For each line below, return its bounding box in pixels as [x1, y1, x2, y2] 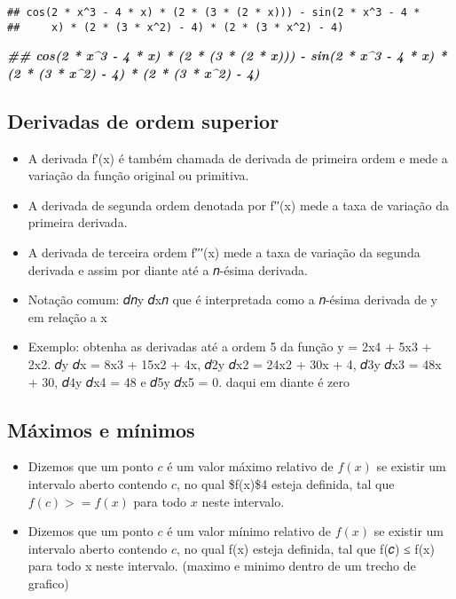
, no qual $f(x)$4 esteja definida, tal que [176, 475, 395, 493]
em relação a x [28, 307, 107, 326]
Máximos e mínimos [7, 415, 195, 443]
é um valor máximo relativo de [167, 457, 334, 476]
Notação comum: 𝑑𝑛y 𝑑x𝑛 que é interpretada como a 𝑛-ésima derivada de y [28, 290, 437, 309]
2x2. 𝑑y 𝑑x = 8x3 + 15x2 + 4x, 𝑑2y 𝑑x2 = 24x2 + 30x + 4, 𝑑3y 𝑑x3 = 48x [28, 355, 442, 374]
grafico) [28, 574, 69, 592]
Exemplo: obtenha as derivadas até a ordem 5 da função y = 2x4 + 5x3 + [28, 337, 432, 356]
